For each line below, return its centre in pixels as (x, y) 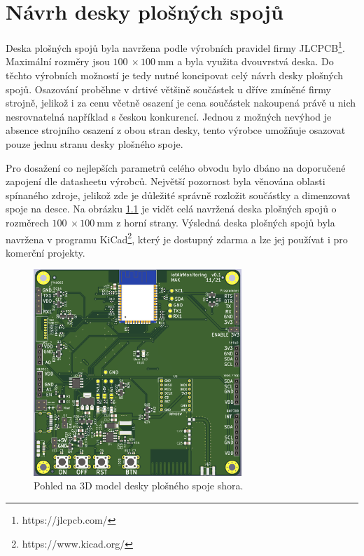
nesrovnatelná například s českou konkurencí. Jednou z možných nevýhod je (169, 116)
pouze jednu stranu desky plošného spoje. (94, 143)
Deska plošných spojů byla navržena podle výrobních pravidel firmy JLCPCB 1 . (175, 47)
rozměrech (27, 222)
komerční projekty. (45, 252)
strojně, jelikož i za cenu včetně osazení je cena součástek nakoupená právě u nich (181, 103)
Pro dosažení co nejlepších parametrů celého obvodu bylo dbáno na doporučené (176, 167)
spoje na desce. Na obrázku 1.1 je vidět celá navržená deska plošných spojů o (171, 209)
